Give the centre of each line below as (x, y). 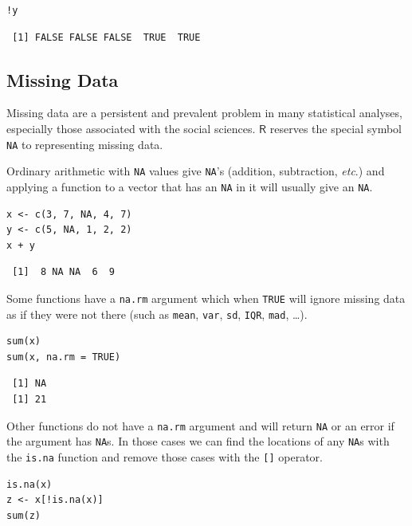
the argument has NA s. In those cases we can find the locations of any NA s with (198, 441)
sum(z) (24, 515)
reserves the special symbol (335, 128)
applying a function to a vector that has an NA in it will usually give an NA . (190, 186)
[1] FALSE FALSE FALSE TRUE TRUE (106, 37)
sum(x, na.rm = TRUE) (64, 357)
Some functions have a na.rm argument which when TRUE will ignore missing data (206, 298)
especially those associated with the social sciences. (131, 128)
